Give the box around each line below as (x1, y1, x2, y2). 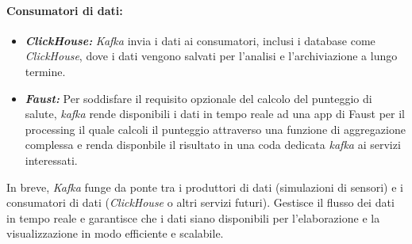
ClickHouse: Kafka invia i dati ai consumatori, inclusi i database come (25, 32, 375, 48)
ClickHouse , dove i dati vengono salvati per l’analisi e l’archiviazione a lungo (25, 48, 398, 64)
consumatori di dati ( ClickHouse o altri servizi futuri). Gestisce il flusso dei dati (6, 194, 395, 211)
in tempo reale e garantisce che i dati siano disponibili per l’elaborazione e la (6, 209, 380, 226)
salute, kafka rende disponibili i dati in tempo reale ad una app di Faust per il (25, 105, 405, 122)
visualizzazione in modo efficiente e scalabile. (6, 225, 224, 242)
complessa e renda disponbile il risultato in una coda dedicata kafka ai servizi (25, 136, 401, 153)
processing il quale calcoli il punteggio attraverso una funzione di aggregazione (25, 120, 406, 137)
